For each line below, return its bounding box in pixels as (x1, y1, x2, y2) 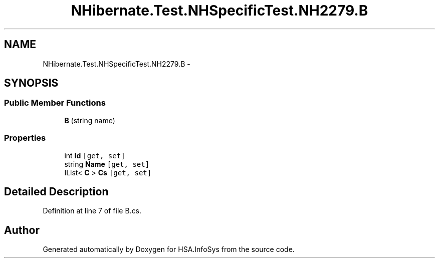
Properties (4, 133, 46, 143)
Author (4, 223, 40, 236)
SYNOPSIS (4, 77, 59, 90)
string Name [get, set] (64, 159, 150, 168)
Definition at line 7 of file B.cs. (43, 206, 142, 215)
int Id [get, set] (64, 151, 125, 160)
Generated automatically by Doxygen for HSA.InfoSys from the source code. (43, 245, 295, 254)
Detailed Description (4, 185, 109, 198)
